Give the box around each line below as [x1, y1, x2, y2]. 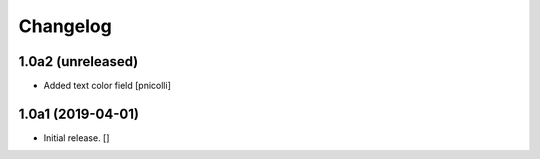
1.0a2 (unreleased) [18, 53, 139, 70]
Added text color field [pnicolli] [43, 80, 172, 92]
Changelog [18, 15, 112, 37]
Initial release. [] [43, 131, 110, 144]
